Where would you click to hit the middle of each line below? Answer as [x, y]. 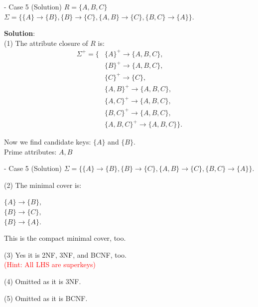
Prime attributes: [30, 151]
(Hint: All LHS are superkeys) [50, 264]
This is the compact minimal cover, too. [65, 238]
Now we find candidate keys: [48, 142]
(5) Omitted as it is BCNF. [46, 298]
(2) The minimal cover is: [43, 185]
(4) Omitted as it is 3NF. [43, 281]
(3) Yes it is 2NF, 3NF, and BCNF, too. [65, 254]
